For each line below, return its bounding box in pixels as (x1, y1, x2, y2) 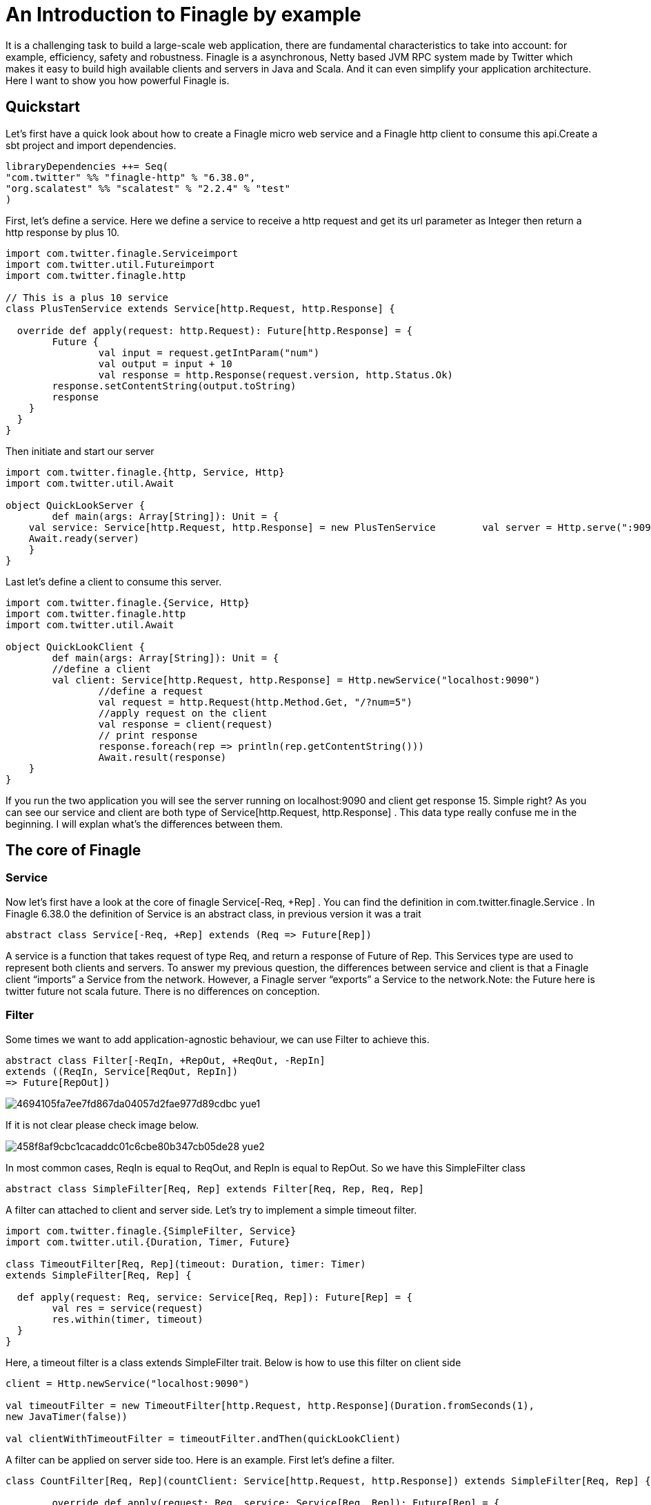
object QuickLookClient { (6, 641, 146, 652)
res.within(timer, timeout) (52, 1313, 203, 1325)
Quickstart (6, 98, 81, 116)
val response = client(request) (98, 718, 273, 730)
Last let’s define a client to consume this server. (6, 575, 222, 588)
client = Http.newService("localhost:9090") (6, 1377, 250, 1389)
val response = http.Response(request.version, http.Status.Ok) (98, 369, 454, 380)
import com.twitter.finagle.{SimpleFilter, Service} (6, 1225, 297, 1236)
